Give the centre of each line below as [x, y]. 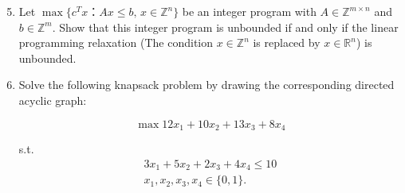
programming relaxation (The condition [116, 42]
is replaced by [287, 42]
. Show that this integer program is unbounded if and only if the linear [225, 27]
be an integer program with [249, 11]
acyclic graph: [53, 100]
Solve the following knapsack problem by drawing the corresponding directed [206, 85]
